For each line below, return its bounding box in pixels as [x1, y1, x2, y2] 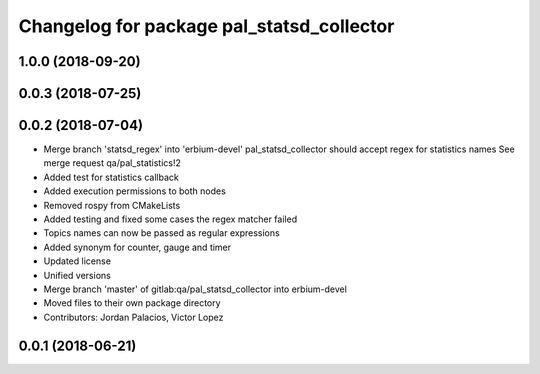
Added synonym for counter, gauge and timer [43, 241, 232, 253]
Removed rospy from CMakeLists [43, 199, 181, 211]
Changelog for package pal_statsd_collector [18, 15, 395, 37]
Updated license [43, 255, 112, 267]
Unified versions [43, 269, 112, 281]
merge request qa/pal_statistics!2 [43, 157, 182, 169]
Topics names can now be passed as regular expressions [43, 227, 280, 239]
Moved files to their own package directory [43, 297, 221, 309]
